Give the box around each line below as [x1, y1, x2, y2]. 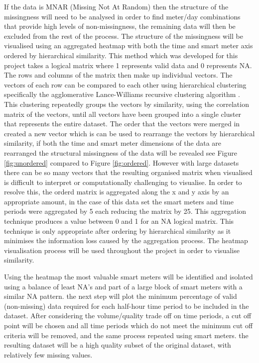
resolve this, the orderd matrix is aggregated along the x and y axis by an [4, 186, 229, 197]
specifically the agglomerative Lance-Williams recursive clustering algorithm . [4, 89, 240, 99]
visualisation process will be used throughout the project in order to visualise [4, 245, 240, 255]
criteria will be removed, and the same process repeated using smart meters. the [4, 330, 249, 340]
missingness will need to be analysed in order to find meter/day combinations [4, 11, 241, 21]
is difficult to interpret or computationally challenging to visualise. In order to [4, 177, 242, 187]
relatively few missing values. [4, 349, 93, 360]
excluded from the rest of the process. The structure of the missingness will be [4, 30, 243, 41]
